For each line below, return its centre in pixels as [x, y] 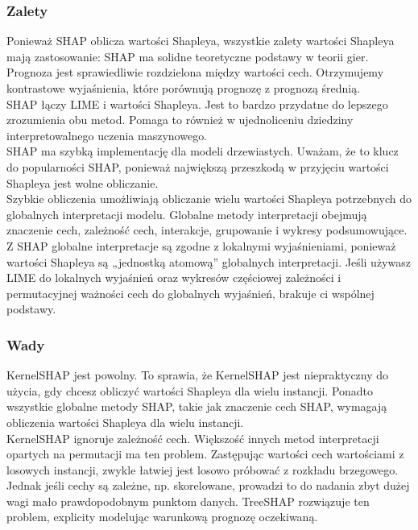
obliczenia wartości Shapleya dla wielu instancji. [125, 422]
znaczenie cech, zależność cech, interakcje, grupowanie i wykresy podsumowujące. [207, 230]
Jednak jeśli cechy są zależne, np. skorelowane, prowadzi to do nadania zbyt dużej [208, 485]
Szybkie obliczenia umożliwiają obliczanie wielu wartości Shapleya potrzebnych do [209, 199]
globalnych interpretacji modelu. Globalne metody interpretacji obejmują [187, 214]
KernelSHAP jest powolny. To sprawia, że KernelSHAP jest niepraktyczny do [198, 375]
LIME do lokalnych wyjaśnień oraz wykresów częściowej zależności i [174, 277]
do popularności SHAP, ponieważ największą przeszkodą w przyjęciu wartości [198, 166]
